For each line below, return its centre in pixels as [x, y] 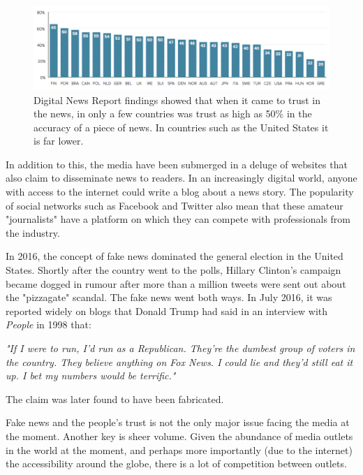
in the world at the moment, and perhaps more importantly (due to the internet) [179, 450]
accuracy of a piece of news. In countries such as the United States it [181, 127]
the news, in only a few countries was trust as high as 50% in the [173, 114]
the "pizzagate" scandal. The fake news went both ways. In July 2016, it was [169, 297]
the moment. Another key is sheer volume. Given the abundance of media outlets [179, 436]
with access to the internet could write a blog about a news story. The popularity [180, 192]
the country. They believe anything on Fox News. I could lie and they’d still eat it [179, 361]
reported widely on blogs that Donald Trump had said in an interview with [167, 310]
